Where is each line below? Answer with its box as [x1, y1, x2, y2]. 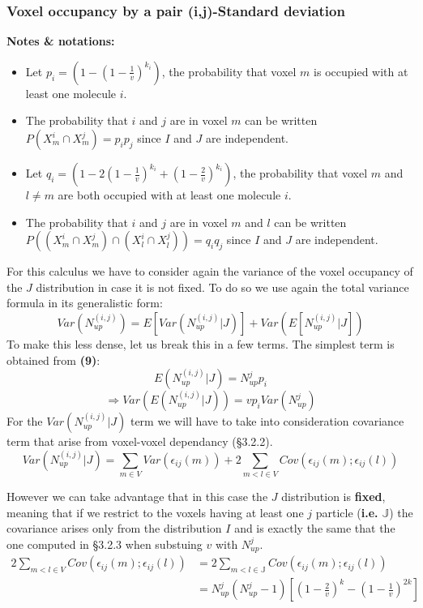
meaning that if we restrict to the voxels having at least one [6, 503, 304, 520]
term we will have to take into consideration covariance [130, 413, 404, 430]
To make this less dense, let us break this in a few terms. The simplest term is [6, 335, 395, 352]
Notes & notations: [6, 32, 115, 49]
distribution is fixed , [281, 488, 386, 505]
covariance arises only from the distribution [6, 520, 222, 537]
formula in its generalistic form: [6, 294, 163, 311]
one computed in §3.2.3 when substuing [6, 535, 203, 552]
